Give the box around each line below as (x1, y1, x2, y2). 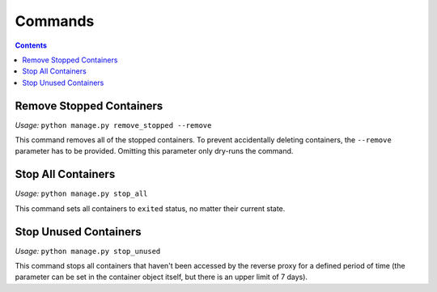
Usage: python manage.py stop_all (15, 188, 148, 198)
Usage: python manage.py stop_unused (15, 246, 161, 256)
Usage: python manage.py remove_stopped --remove (15, 120, 212, 129)
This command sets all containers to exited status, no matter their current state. (15, 203, 286, 214)
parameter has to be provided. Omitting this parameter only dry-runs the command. (15, 146, 294, 156)
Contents (15, 40, 48, 50)
